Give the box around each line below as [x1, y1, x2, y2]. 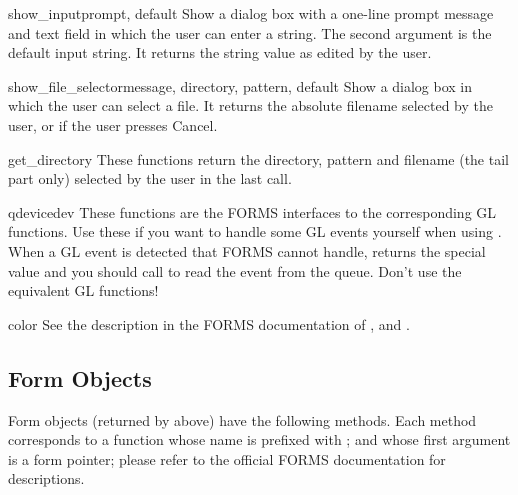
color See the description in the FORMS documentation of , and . [8, 313, 410, 334]
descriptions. [8, 468, 85, 489]
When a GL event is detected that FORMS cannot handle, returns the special [8, 240, 486, 261]
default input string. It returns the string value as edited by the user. [8, 42, 432, 63]
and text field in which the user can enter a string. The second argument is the [8, 22, 492, 43]
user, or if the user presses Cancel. [8, 114, 218, 135]
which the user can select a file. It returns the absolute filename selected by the [8, 95, 493, 116]
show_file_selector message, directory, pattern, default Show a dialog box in [8, 75, 473, 96]
